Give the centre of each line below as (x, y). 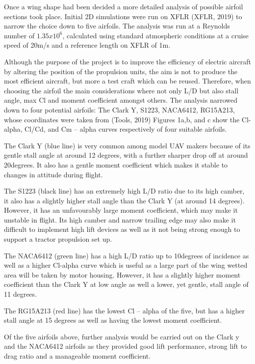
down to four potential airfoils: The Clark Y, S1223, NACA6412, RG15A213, (119, 109)
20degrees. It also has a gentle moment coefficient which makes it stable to (116, 164)
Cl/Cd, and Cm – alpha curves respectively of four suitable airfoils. (126, 129)
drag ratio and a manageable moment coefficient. (77, 356)
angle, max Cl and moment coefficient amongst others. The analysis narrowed (121, 100)
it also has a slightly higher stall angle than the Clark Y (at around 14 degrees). (124, 200)
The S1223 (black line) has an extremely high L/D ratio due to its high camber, (124, 191)
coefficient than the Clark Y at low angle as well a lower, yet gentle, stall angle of (126, 284)
